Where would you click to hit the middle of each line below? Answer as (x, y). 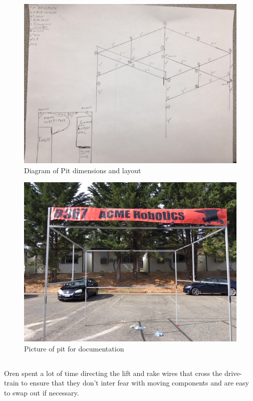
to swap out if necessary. (42, 392)
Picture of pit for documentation (74, 348)
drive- (233, 373)
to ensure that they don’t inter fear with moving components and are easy (135, 383)
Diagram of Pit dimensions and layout (83, 170)
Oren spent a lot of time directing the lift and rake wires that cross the (113, 373)
